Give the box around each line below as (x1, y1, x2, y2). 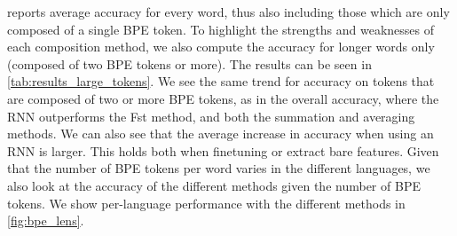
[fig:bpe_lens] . (7, 211, 84, 230)
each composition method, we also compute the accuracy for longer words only (7, 37, 435, 56)
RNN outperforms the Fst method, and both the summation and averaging (7, 106, 415, 125)
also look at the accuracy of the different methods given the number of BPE (7, 176, 421, 194)
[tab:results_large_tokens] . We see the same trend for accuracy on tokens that (7, 72, 435, 90)
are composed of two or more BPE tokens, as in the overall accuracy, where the (7, 89, 439, 107)
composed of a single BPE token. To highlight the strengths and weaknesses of (7, 20, 435, 38)
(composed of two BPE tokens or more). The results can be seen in (7, 54, 372, 73)
